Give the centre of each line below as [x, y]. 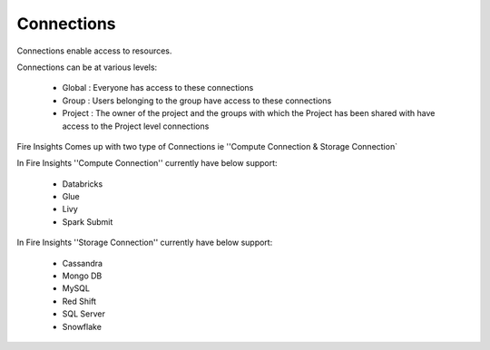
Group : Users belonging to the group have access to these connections [197, 101]
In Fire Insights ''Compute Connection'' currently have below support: [147, 163]
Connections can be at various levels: [87, 67]
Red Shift [79, 301]
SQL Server [84, 314]
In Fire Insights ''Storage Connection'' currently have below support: [145, 243]
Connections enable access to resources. [94, 51]
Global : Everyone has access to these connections [158, 88]
